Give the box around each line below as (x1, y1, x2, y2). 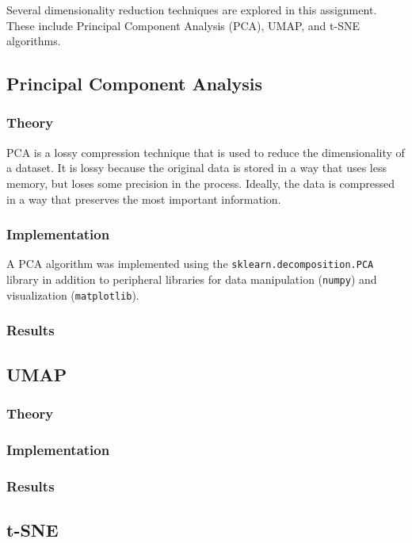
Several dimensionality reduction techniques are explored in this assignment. (6, 2, 377, 17)
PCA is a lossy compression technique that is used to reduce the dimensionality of (6, 143, 405, 160)
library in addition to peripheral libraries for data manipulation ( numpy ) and (6, 271, 377, 288)
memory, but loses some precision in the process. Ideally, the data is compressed (6, 174, 395, 191)
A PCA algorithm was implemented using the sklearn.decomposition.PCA (6, 255, 374, 272)
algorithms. (6, 33, 61, 49)
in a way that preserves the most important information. (6, 190, 281, 207)
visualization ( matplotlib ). (6, 286, 139, 303)
